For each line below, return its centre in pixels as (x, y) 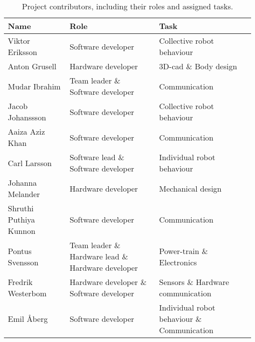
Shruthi (21, 208)
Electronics (178, 262)
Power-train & (183, 251)
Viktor (19, 41)
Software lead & (97, 157)
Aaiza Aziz (26, 131)
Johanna (22, 183)
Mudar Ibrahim (34, 86)
